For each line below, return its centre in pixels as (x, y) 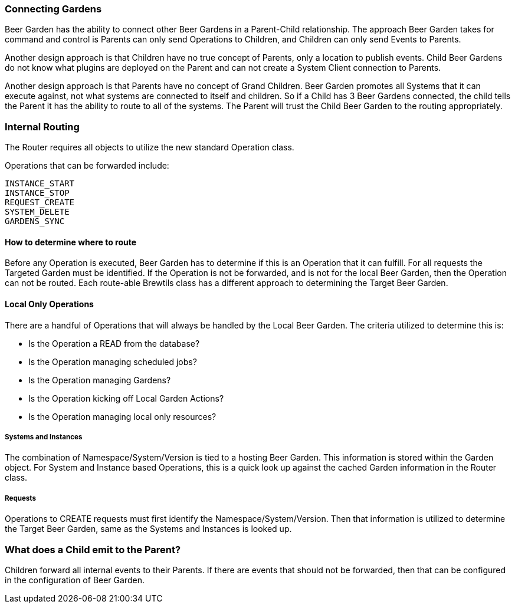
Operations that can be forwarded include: (87, 166)
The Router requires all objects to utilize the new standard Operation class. (150, 147)
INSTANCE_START (40, 184)
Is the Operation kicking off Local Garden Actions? (126, 398)
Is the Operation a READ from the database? (114, 343)
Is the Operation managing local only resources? (122, 416)
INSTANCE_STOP (37, 193)
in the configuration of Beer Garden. (75, 580)
